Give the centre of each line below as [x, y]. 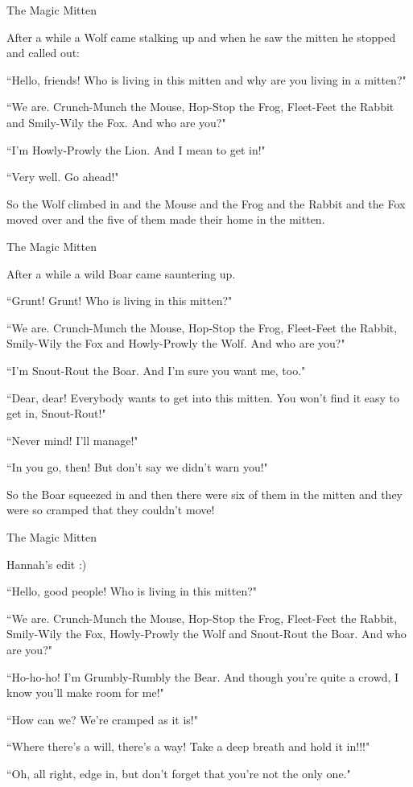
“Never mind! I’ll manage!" [72, 440]
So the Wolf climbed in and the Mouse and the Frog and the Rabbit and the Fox [206, 203]
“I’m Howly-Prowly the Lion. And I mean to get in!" [136, 149]
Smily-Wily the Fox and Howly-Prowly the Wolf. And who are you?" [176, 343]
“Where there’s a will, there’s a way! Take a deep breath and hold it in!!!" [188, 746]
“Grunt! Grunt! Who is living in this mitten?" [120, 301]
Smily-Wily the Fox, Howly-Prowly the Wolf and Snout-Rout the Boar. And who [206, 634]
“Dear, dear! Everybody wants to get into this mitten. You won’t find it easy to [203, 397]
